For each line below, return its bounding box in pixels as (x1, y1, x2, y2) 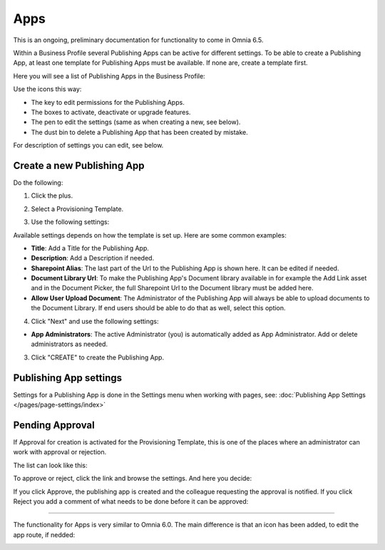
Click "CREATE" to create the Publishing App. (31, 353, 164, 362)
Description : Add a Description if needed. (31, 254, 155, 263)
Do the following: (13, 178, 63, 187)
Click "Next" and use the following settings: (31, 317, 159, 325)
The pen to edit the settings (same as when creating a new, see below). (31, 118, 241, 126)
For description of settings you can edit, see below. (13, 141, 164, 150)
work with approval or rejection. (13, 448, 107, 457)
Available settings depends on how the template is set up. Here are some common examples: (13, 230, 287, 239)
